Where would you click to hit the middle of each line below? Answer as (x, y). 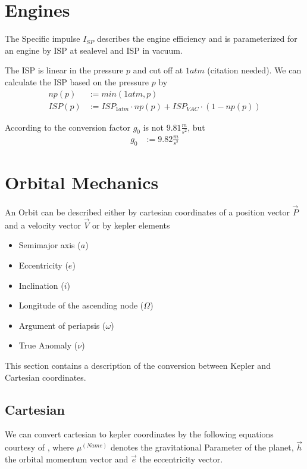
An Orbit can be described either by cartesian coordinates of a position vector (147, 212)
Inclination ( (41, 285)
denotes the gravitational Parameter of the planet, (202, 447)
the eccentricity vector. (181, 459)
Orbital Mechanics (82, 182)
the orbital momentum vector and (67, 459)
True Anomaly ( (48, 345)
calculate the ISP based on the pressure (77, 81)
